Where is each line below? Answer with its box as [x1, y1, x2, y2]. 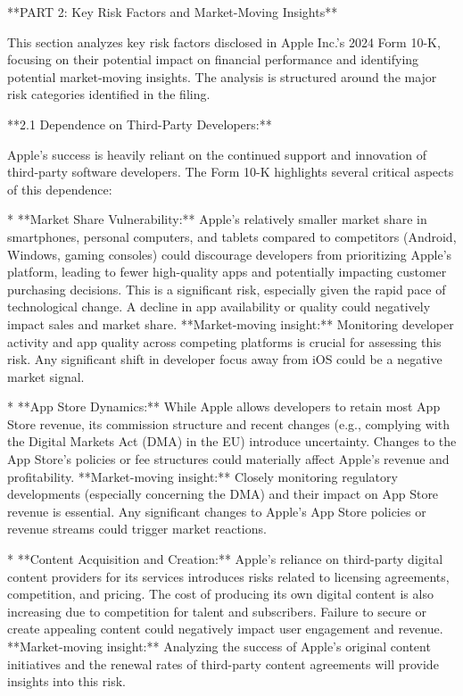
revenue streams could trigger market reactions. [7, 519, 267, 538]
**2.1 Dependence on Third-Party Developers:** [7, 114, 272, 133]
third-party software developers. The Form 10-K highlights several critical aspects [7, 162, 454, 181]
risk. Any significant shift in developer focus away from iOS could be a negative [7, 350, 442, 369]
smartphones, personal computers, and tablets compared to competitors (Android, [7, 227, 457, 245]
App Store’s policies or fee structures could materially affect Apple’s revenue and [7, 450, 450, 468]
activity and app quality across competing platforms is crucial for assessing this [7, 332, 442, 351]
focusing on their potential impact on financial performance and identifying [7, 50, 419, 69]
